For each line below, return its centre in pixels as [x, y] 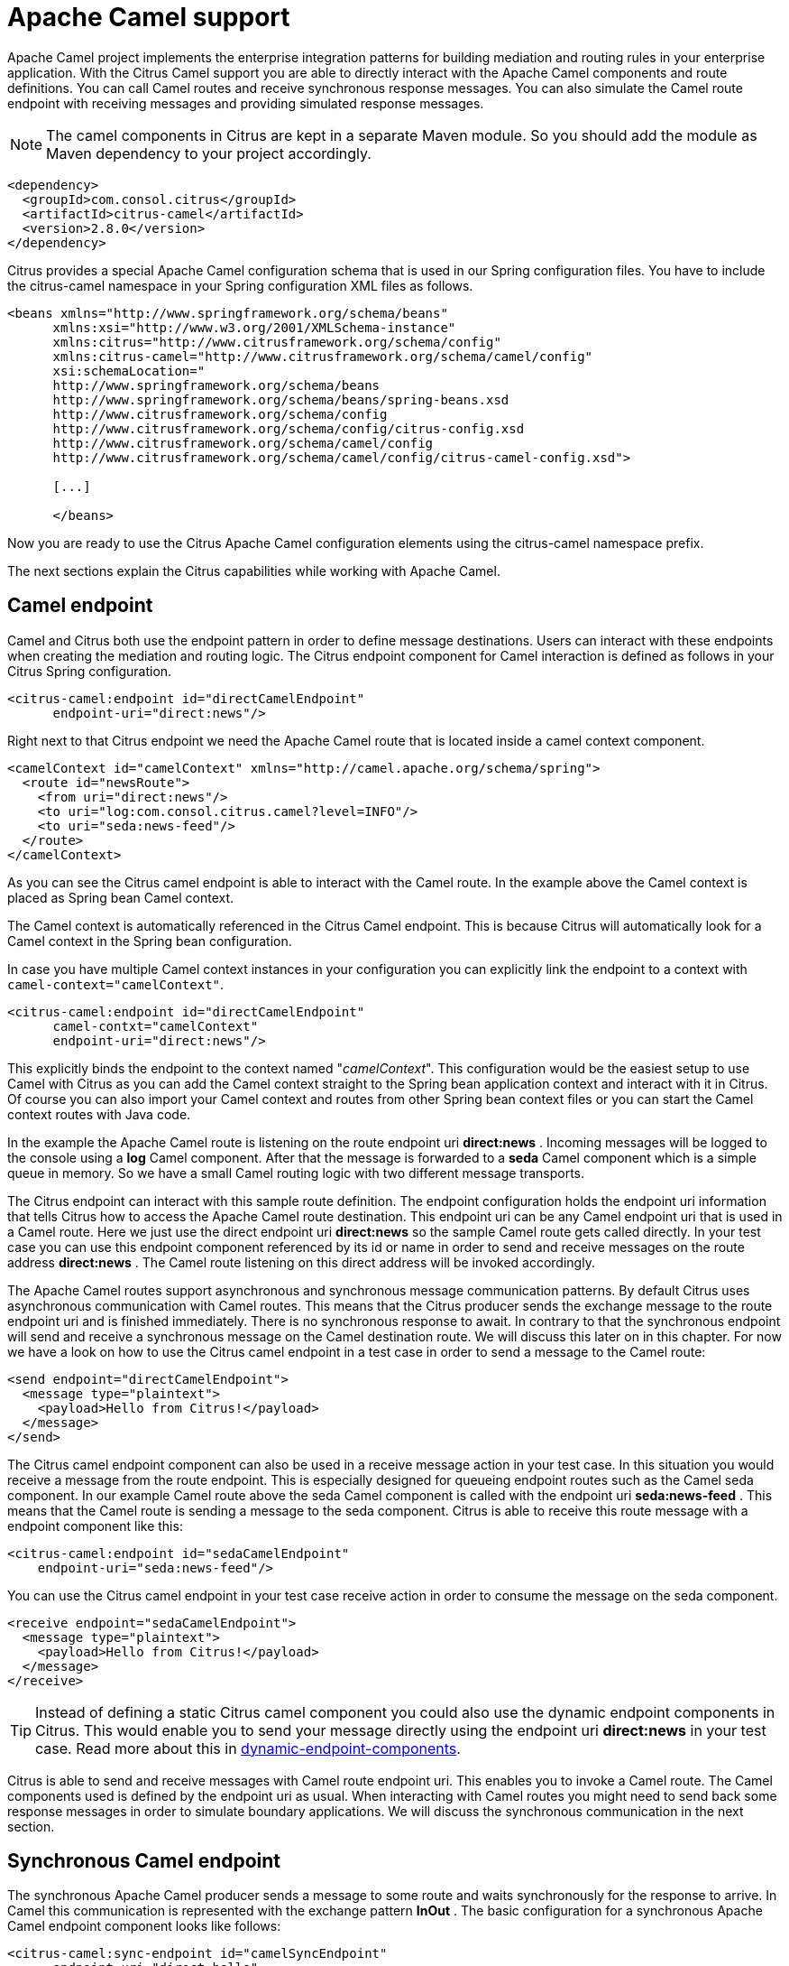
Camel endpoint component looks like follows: [144, 1926]
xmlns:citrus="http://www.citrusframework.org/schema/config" [277, 342]
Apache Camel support [149, 17]
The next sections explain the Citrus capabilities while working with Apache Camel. [254, 570]
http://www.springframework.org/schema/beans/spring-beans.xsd [281, 399]
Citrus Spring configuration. [90, 671]
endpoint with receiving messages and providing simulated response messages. [246, 103]
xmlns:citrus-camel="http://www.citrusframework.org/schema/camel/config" [323, 356]
